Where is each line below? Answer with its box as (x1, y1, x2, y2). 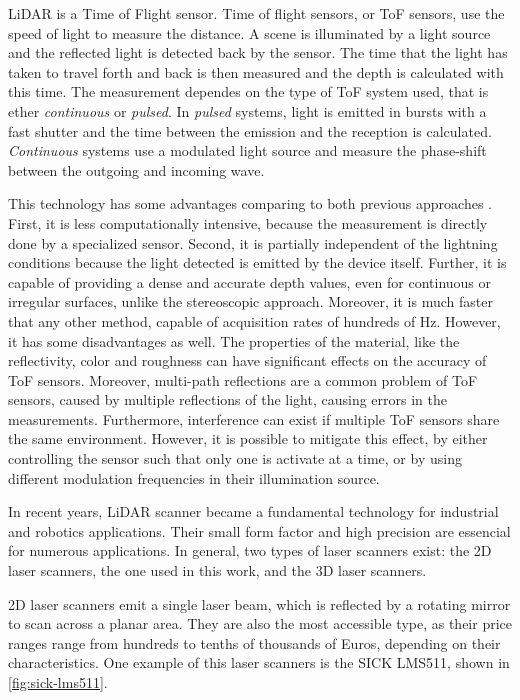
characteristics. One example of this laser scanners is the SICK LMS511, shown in (8, 652, 510, 673)
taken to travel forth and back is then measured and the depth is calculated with (8, 61, 504, 82)
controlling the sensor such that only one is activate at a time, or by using (8, 448, 462, 469)
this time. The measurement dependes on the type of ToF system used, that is (8, 81, 489, 102)
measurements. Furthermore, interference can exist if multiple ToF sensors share (8, 408, 500, 429)
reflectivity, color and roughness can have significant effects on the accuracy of (8, 350, 487, 371)
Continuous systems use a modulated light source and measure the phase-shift (8, 140, 487, 161)
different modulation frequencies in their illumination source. (8, 467, 380, 488)
